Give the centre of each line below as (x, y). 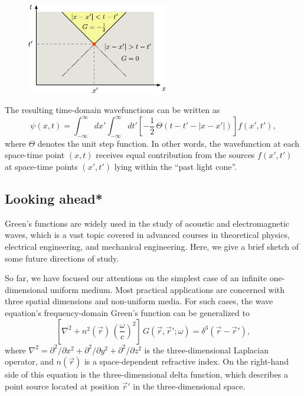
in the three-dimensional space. (189, 386)
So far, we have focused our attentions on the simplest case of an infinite (136, 278)
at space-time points (41, 167)
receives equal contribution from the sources (175, 155)
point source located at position (62, 386)
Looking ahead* (54, 199)
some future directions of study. (62, 258)
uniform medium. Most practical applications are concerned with (168, 289)
